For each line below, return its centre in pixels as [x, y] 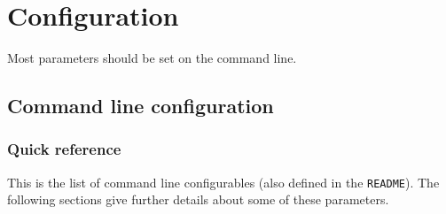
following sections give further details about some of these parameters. [198, 199]
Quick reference [64, 149]
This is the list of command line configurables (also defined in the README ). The [223, 182]
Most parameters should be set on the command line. [152, 58]
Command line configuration [141, 106]
